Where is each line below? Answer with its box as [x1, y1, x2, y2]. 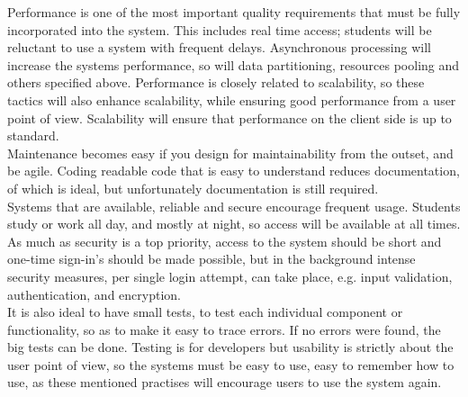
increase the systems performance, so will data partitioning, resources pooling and [7, 55, 460, 74]
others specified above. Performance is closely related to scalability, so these [7, 73, 425, 92]
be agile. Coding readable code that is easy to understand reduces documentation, [7, 161, 460, 180]
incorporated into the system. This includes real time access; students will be [7, 20, 432, 39]
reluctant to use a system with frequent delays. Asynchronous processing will [7, 38, 431, 57]
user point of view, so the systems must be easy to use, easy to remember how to [7, 355, 454, 374]
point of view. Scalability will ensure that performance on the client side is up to [7, 108, 452, 127]
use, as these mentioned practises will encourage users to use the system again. [7, 373, 442, 392]
